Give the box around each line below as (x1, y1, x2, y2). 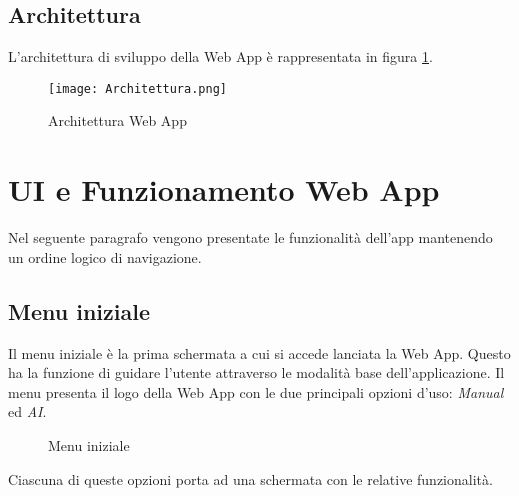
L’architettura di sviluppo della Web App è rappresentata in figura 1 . (8, 46, 433, 67)
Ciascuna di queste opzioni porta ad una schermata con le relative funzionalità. (8, 468, 493, 489)
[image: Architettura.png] (48, 81, 227, 96)
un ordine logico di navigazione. (8, 246, 202, 267)
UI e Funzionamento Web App (8, 169, 440, 210)
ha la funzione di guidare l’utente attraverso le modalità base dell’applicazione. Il (8, 362, 505, 383)
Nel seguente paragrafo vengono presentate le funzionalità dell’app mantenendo (8, 227, 493, 248)
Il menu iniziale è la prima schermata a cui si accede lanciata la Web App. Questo (8, 342, 511, 363)
